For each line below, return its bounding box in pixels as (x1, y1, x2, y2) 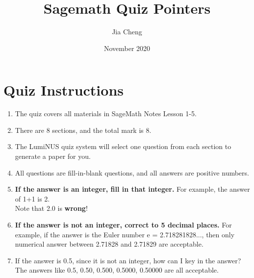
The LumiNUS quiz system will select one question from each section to (15, 141, 231, 152)
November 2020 (103, 43, 151, 53)
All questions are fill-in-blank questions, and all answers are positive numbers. (15, 167, 249, 177)
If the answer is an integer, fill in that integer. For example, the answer (15, 184, 250, 194)
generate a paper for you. (15, 151, 91, 161)
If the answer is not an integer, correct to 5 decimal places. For (15, 220, 232, 229)
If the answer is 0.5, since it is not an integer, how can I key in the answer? (15, 255, 241, 265)
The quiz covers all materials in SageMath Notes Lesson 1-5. (15, 108, 197, 119)
